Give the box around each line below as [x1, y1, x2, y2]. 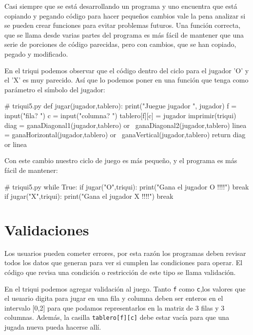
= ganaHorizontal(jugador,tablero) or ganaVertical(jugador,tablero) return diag [4, 129, 246, 140]
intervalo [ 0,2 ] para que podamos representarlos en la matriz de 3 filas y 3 [4, 302, 225, 313]
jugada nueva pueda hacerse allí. [4, 322, 101, 332]
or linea [4, 139, 27, 149]
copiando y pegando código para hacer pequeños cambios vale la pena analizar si [4, 10, 246, 21]
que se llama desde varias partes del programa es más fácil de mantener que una [4, 29, 244, 40]
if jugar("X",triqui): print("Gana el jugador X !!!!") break [4, 191, 174, 201]
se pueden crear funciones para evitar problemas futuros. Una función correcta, [4, 20, 241, 30]
